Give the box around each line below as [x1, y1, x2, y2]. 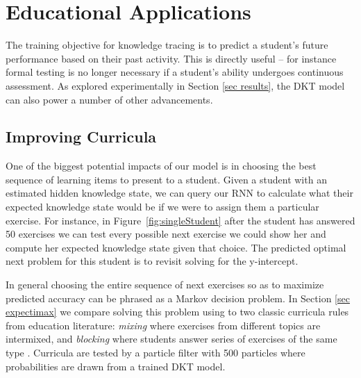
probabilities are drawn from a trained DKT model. [6, 359, 226, 373]
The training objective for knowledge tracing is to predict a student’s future [6, 38, 328, 52]
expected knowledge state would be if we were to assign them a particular [6, 199, 319, 214]
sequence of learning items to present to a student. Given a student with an [6, 172, 327, 186]
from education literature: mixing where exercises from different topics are [6, 318, 321, 332]
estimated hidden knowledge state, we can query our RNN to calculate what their [6, 186, 353, 200]
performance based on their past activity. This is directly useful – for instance [6, 51, 337, 65]
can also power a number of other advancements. [6, 92, 213, 106]
